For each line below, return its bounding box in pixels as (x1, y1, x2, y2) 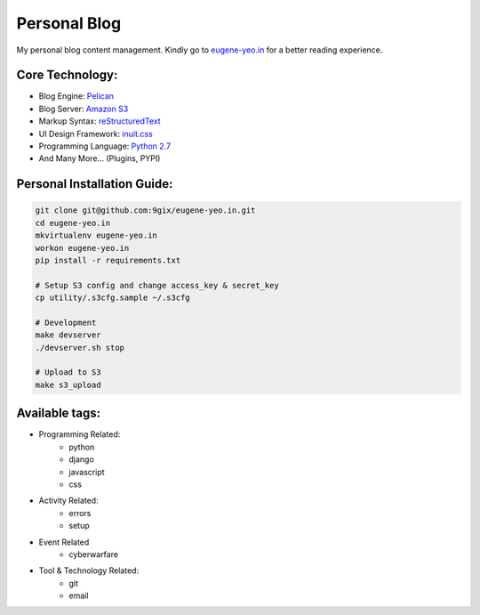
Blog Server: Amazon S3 (38, 103, 129, 114)
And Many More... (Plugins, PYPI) (38, 153, 161, 164)
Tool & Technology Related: (38, 565, 140, 576)
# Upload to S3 (35, 368, 101, 377)
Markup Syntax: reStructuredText (38, 116, 161, 126)
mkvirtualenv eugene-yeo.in (35, 231, 157, 240)
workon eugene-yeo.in (35, 243, 130, 253)
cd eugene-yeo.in (35, 218, 111, 228)
